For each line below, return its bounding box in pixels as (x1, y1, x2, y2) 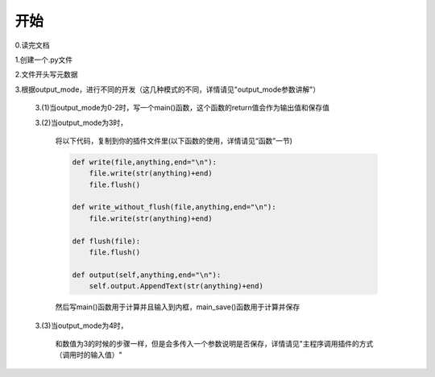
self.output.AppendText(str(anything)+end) (89, 282, 263, 291)
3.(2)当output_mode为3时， (35, 118, 128, 127)
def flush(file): (72, 236, 141, 246)
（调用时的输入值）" (55, 350, 122, 360)
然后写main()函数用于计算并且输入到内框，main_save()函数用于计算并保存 (55, 302, 300, 312)
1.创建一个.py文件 (14, 55, 72, 64)
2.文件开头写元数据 (14, 69, 78, 80)
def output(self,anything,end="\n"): (72, 270, 222, 280)
